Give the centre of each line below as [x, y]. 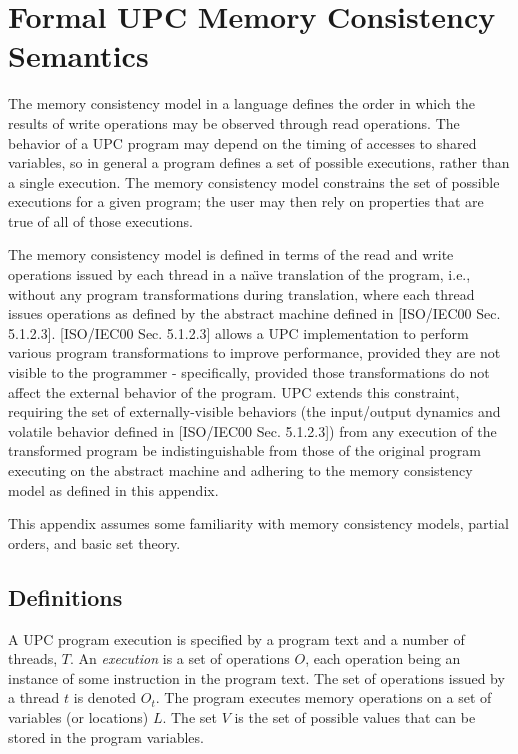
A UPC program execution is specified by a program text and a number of [236, 638]
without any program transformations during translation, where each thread [241, 293]
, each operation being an [383, 658]
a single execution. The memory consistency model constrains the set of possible [254, 181]
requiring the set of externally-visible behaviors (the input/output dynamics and [254, 411]
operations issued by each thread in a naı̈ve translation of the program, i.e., [239, 274]
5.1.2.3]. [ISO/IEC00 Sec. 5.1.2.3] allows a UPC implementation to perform [238, 332]
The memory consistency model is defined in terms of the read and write [231, 254]
